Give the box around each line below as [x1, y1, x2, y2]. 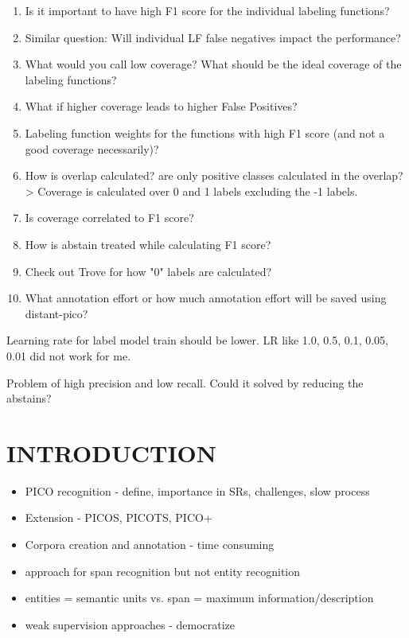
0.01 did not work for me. [6, 347, 131, 364]
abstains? [6, 390, 52, 407]
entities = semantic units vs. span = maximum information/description [25, 589, 374, 606]
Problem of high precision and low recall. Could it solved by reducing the [6, 374, 364, 391]
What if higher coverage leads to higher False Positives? [25, 98, 298, 115]
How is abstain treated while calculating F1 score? [25, 235, 271, 252]
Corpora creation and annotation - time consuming [25, 536, 275, 552]
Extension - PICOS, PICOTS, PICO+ [25, 509, 212, 526]
